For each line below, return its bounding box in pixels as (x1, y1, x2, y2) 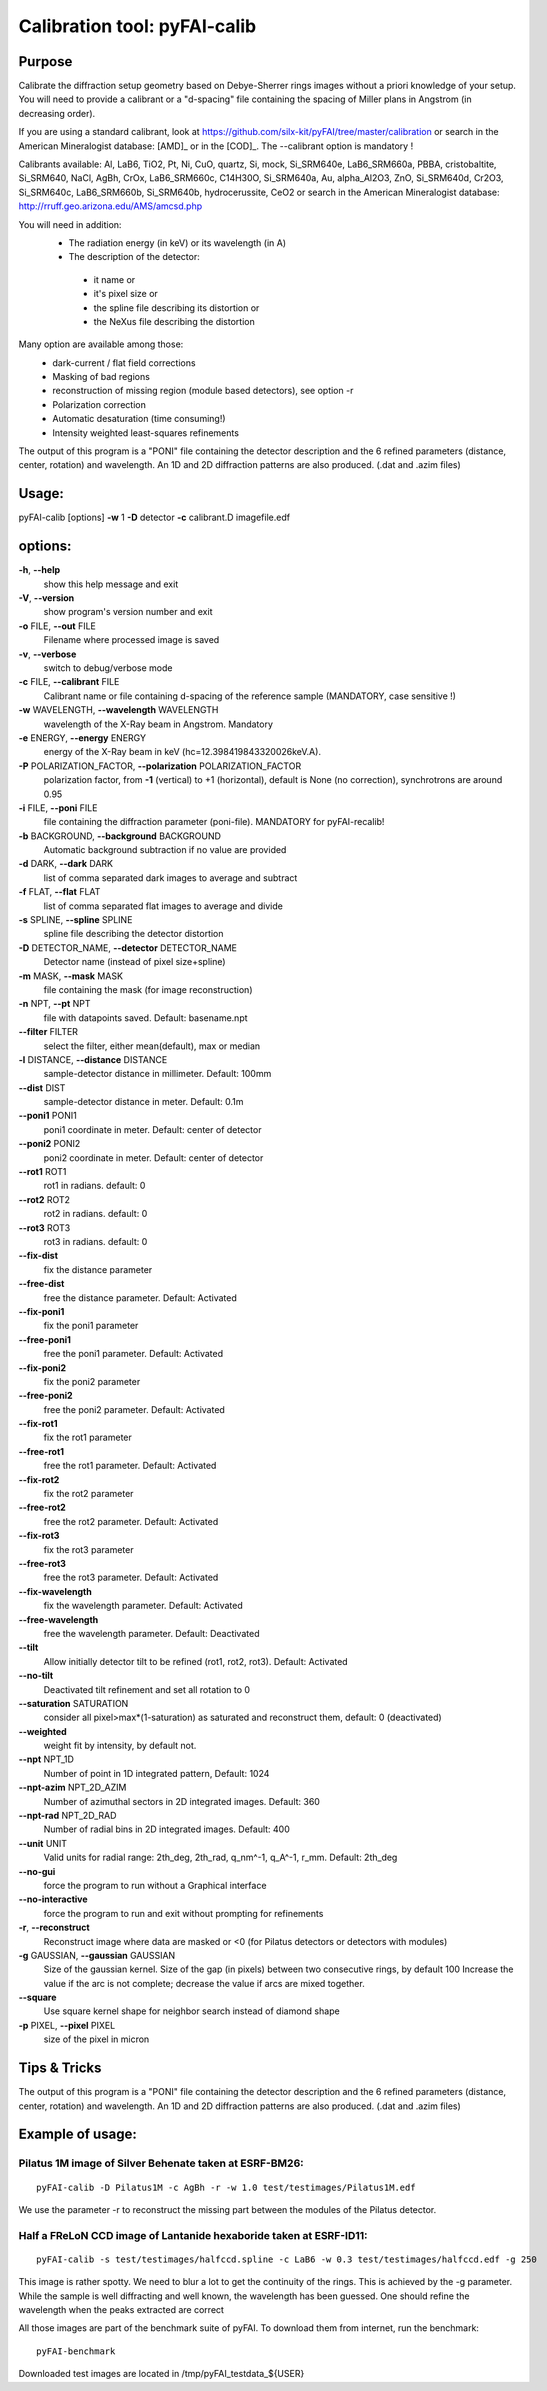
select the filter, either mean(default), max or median (43, 1040, 261, 1052)
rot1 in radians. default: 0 (43, 1180, 146, 1192)
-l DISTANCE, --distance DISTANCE (18, 1053, 168, 1065)
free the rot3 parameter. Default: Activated (43, 1571, 219, 1584)
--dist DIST (18, 1081, 66, 1094)
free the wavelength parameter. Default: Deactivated (43, 1627, 260, 1639)
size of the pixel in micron (43, 2033, 150, 2045)
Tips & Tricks (18, 2060, 102, 2077)
